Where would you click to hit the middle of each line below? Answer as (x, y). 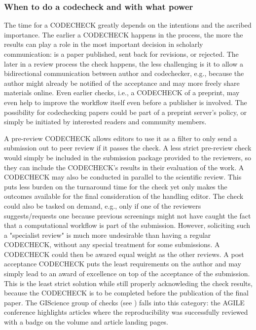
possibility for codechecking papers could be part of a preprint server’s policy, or (125, 112)
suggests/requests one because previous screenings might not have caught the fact (128, 215)
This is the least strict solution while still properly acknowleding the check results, (128, 283)
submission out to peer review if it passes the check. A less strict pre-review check (128, 148)
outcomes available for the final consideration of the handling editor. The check (124, 196)
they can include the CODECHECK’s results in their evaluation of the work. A (124, 167)
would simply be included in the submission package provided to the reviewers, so (128, 157)
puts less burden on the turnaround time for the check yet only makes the (116, 186)
